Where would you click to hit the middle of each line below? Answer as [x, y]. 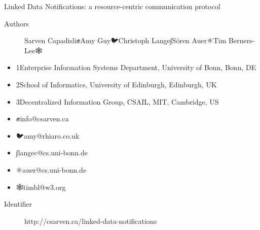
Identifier [18, 204]
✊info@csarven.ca [42, 119]
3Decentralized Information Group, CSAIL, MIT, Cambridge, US [117, 101]
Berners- [242, 40]
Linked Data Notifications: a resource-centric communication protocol [112, 6]
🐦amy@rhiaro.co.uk [48, 135]
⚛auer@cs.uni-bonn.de [51, 169]
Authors [17, 23]
